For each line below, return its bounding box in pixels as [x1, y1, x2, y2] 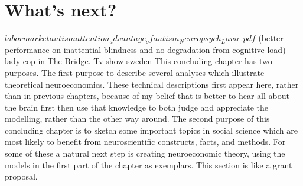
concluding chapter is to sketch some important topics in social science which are [5, 124, 298, 136]
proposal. [5, 170, 38, 182]
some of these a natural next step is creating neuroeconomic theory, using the [5, 147, 285, 160]
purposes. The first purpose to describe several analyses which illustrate [5, 66, 265, 78]
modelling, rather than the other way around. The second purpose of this [5, 112, 270, 125]
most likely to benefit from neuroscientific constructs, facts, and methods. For [5, 135, 286, 148]
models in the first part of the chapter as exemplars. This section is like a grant [5, 158, 292, 171]
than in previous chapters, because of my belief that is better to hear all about [5, 89, 289, 102]
